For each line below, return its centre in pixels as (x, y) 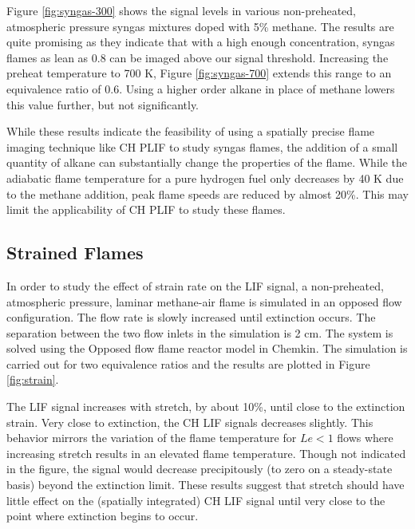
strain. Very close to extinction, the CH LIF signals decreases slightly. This (190, 422)
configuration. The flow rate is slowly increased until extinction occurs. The (191, 317)
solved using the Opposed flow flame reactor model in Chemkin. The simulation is (207, 348)
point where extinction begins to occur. (103, 516)
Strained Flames (75, 253)
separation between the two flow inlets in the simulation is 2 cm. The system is (200, 332)
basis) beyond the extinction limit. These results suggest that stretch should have (206, 485)
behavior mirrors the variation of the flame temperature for (152, 438)
